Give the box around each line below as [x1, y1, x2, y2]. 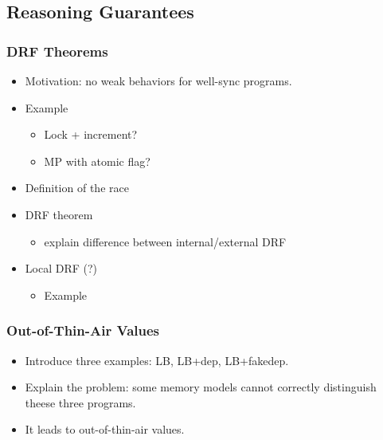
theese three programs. [25, 394, 136, 411]
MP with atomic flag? [44, 152, 150, 169]
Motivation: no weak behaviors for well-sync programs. [25, 73, 292, 88]
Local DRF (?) [25, 260, 98, 277]
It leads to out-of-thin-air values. [25, 421, 185, 438]
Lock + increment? [44, 126, 138, 143]
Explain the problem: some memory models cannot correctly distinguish [25, 379, 377, 395]
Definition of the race [25, 179, 129, 196]
